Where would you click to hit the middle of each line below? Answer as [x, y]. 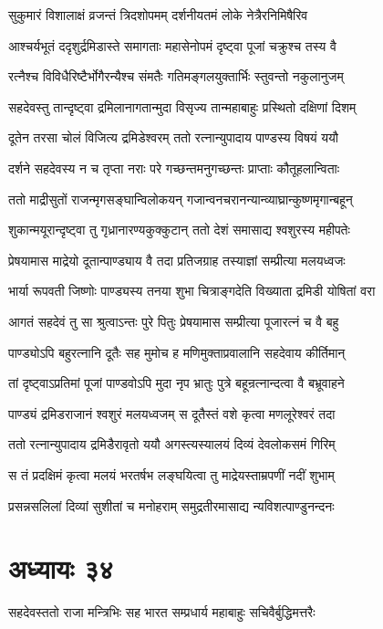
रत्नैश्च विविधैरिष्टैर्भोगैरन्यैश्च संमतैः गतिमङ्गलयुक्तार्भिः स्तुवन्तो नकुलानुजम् [176, 76]
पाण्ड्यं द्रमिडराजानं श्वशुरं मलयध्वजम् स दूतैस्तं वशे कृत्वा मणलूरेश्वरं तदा [172, 413]
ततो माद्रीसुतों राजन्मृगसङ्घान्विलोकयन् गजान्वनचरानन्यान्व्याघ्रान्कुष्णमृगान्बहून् [181, 199]
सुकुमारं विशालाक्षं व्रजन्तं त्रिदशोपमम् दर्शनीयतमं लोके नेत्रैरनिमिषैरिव [158, 15]
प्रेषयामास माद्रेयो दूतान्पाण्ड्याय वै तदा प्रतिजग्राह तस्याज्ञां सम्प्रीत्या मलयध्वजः [177, 260]
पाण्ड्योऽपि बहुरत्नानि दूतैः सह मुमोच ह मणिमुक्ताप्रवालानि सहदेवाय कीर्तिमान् [177, 352]
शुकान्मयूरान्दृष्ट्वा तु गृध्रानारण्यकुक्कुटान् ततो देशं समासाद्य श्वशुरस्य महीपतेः [179, 230]
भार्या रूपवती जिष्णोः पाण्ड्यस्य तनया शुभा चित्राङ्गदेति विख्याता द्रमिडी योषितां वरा [192, 291]
